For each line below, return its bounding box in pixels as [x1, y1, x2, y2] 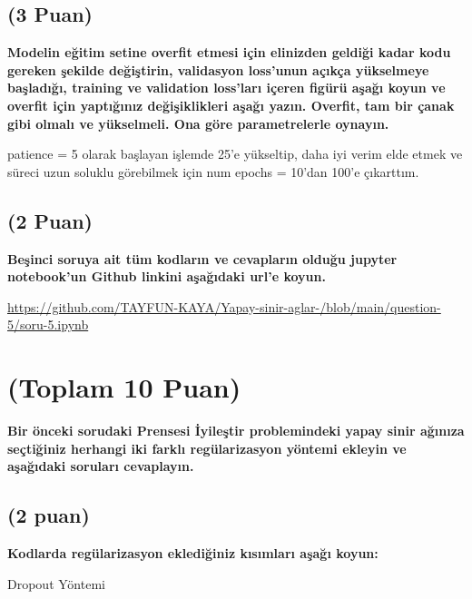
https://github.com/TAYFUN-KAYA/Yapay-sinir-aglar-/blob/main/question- [7, 297, 441, 316]
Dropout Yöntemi [7, 574, 105, 593]
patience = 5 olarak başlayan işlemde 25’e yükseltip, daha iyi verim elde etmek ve [7, 144, 463, 163]
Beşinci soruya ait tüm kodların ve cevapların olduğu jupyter [7, 249, 398, 268]
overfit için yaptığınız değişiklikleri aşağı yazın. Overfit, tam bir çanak [7, 95, 455, 114]
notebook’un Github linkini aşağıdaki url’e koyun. [7, 267, 326, 286]
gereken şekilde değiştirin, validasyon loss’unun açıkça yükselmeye [7, 60, 429, 79]
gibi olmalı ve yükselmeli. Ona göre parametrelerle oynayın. [7, 113, 389, 133]
